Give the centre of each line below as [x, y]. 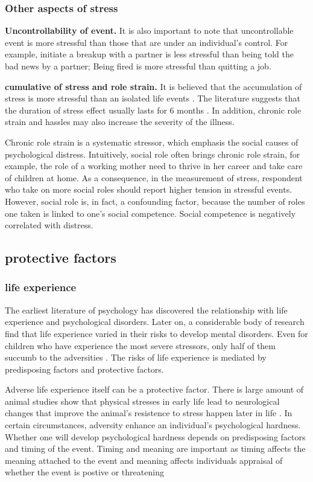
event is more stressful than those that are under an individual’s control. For [147, 42]
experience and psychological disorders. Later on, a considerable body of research [155, 322]
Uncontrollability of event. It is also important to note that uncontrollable [149, 31]
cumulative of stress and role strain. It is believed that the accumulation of [153, 86]
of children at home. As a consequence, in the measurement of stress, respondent [154, 177]
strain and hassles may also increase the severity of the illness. [120, 122]
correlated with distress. [49, 225]
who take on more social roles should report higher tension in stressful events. [149, 189]
